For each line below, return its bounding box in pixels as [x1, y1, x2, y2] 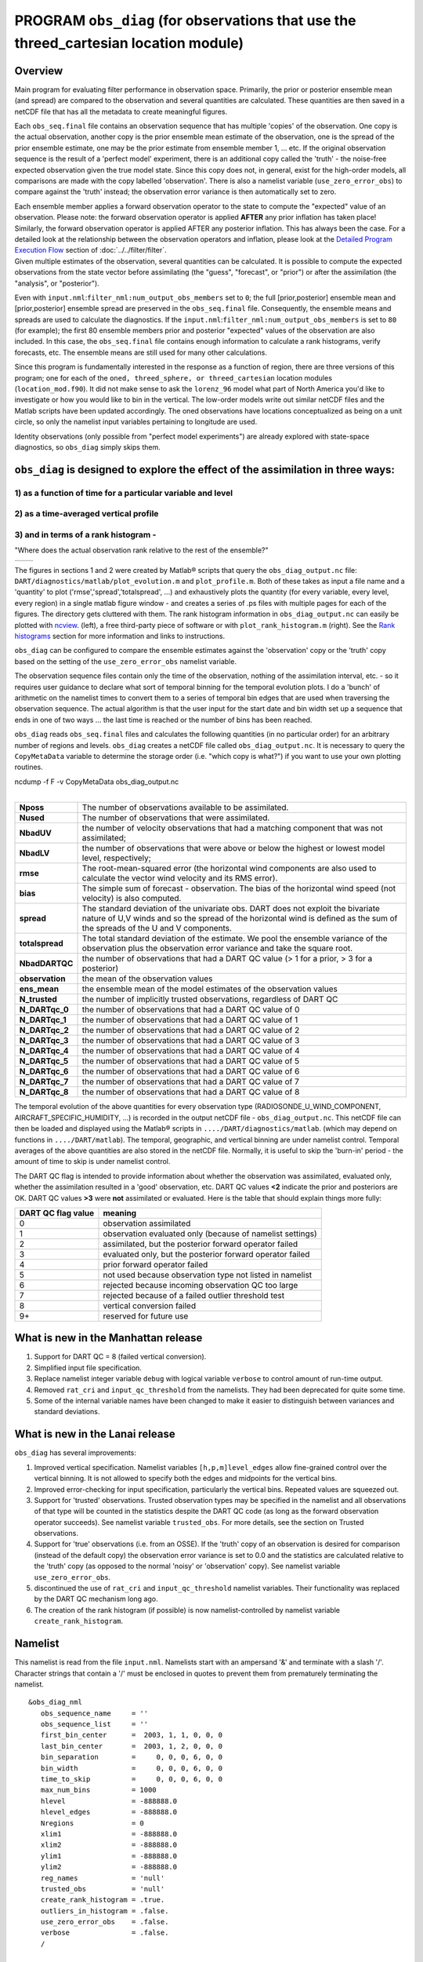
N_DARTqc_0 [19, 1005, 70, 1016]
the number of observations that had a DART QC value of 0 [81, 1005, 300, 1016]
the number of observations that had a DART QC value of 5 [81, 1056, 300, 1067]
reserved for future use [103, 1311, 189, 1322]
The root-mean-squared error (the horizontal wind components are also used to [81, 863, 377, 874]
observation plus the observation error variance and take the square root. [81, 943, 353, 954]
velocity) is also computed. [81, 893, 182, 904]
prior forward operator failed [103, 1259, 208, 1270]
